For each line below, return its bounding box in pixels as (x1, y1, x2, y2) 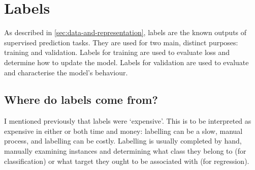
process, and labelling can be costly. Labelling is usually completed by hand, (4, 135, 242, 146)
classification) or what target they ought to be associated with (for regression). (4, 155, 249, 166)
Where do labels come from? (4, 92, 158, 107)
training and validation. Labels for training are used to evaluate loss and (4, 47, 230, 58)
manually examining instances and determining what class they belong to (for (4, 146, 246, 156)
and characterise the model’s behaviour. (4, 67, 128, 77)
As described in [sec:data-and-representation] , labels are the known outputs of (4, 27, 247, 38)
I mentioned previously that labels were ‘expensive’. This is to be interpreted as (4, 116, 251, 126)
